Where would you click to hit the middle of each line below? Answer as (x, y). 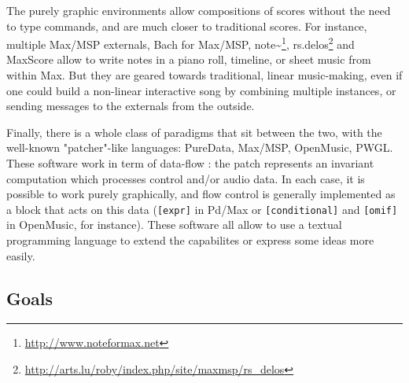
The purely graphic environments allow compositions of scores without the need (199, 10)
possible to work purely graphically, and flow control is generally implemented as (201, 194)
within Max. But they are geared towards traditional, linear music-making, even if (204, 75)
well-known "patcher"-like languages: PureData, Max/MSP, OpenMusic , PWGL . (200, 147)
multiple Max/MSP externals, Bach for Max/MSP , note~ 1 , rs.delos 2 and (181, 43)
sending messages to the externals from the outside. (131, 106)
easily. (21, 255)
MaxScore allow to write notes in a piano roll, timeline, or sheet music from (189, 59)
